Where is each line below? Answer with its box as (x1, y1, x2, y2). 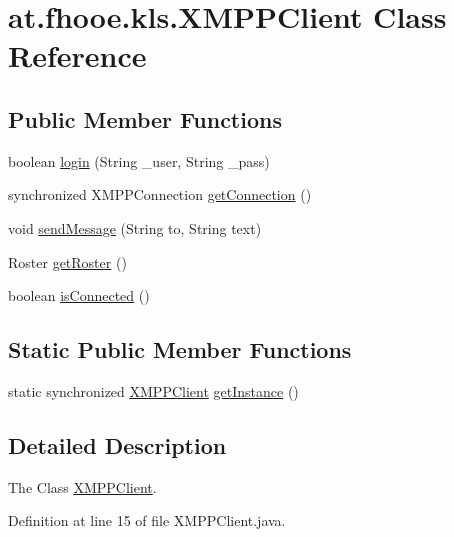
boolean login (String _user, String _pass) (8, 150, 270, 171)
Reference (8, 35, 147, 76)
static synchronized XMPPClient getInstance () (8, 380, 299, 401)
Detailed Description (8, 429, 227, 460)
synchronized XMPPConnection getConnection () (8, 184, 312, 205)
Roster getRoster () (8, 251, 127, 272)
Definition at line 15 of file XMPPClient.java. (8, 510, 286, 531)
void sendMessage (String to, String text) (8, 217, 262, 238)
